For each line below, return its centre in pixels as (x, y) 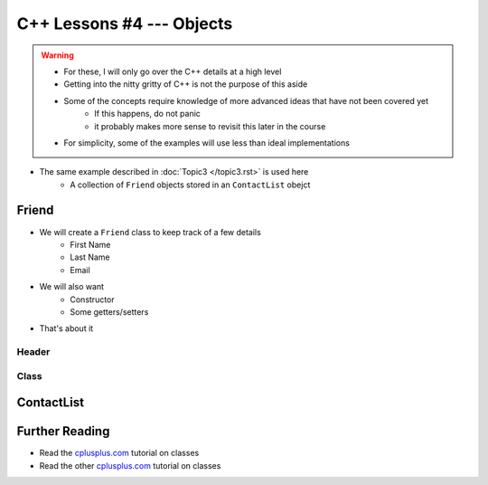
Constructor (92, 300)
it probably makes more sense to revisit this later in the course (210, 126)
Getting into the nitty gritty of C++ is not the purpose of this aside (186, 84)
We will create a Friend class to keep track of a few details (150, 232)
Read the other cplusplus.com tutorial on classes (130, 465)
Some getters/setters (109, 311)
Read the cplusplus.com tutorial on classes (119, 453)
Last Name (90, 257)
